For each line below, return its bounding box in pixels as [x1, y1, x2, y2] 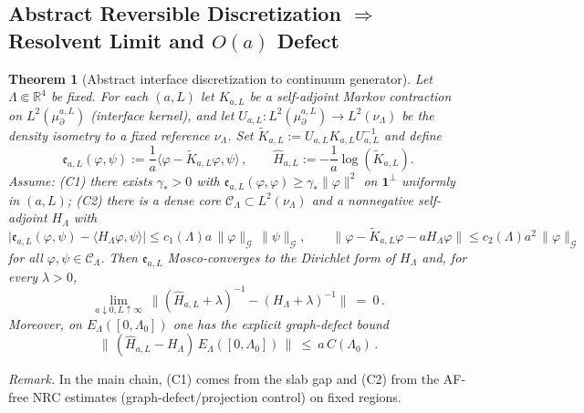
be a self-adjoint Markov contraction [249, 87, 452, 106]
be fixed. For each [50, 87, 149, 106]
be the [401, 105, 434, 124]
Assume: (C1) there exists [8, 170, 152, 190]
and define [384, 125, 443, 144]
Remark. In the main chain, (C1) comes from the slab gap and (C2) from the [8, 369, 440, 388]
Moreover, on [8, 314, 82, 333]
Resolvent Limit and [8, 26, 204, 54]
